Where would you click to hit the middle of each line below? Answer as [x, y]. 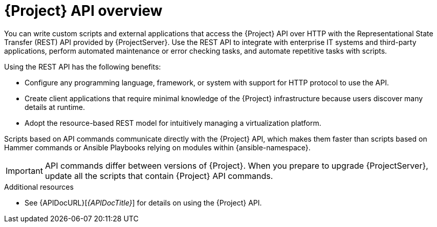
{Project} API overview [83, 11]
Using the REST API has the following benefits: [83, 66]
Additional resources [39, 187]
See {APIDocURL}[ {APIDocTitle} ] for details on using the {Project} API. [143, 202]
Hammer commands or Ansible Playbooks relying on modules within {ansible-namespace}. [157, 147]
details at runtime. [55, 107]
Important [24, 171]
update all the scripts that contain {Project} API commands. [159, 176]
